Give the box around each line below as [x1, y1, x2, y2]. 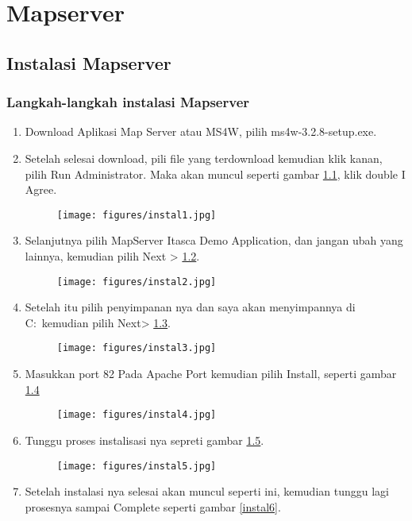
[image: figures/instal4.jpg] [56, 409, 217, 421]
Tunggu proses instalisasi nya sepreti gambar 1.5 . [25, 431, 264, 448]
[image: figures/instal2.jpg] [56, 276, 217, 288]
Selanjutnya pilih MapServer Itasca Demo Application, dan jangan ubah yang [25, 232, 403, 249]
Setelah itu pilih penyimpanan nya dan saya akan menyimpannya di [25, 299, 356, 315]
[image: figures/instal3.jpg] [56, 342, 217, 354]
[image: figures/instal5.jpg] [56, 460, 217, 472]
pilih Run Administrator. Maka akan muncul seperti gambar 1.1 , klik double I [25, 165, 406, 182]
